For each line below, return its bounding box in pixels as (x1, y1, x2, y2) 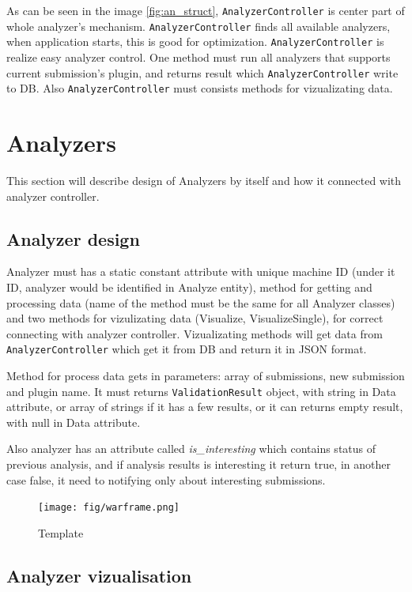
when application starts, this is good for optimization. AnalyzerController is (6, 33, 384, 50)
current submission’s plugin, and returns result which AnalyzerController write (6, 64, 399, 81)
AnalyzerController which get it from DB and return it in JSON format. (6, 341, 367, 357)
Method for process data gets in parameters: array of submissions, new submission (6, 368, 405, 384)
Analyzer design (6, 226, 140, 251)
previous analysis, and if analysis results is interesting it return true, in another (6, 456, 391, 473)
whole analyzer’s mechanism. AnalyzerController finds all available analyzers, (6, 17, 391, 34)
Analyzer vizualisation (6, 563, 192, 587)
